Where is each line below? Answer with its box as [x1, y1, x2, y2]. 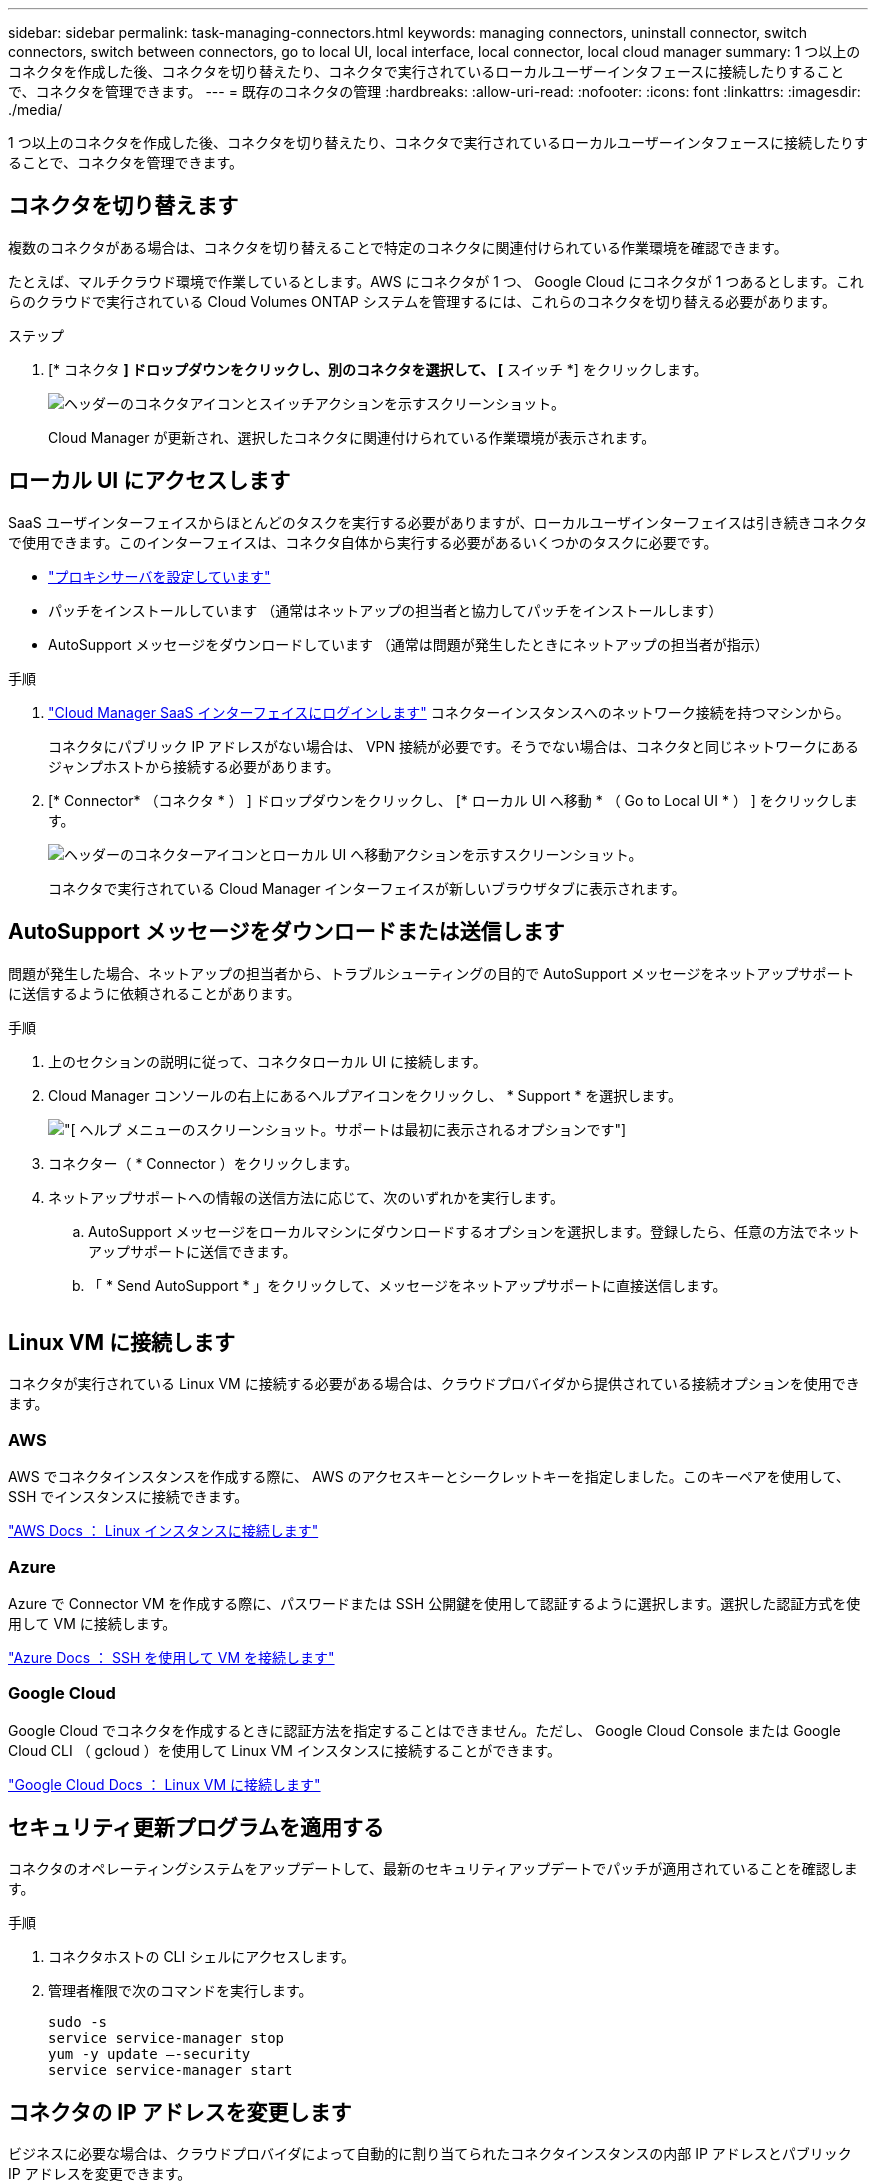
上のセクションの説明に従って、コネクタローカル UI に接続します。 [48, 1052, 487, 1070]
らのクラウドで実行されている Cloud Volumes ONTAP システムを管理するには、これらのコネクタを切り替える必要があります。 [8, 292, 836, 310]
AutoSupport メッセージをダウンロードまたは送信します [8, 919, 565, 945]
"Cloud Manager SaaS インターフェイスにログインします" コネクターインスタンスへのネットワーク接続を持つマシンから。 [48, 703, 850, 721]
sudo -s [48, 2014, 108, 2031]
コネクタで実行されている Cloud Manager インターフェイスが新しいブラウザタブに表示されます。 [48, 879, 686, 897]
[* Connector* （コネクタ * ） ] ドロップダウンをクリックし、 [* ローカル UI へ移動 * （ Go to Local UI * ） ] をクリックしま [48, 791, 858, 809]
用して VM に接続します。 [8, 1614, 177, 1632]
